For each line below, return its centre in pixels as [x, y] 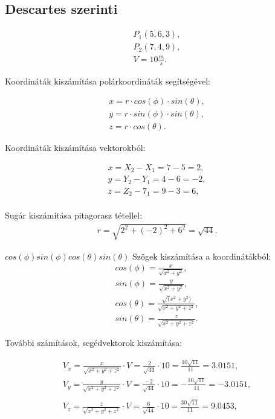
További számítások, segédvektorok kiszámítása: [94, 343]
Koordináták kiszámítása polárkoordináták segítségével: [108, 81]
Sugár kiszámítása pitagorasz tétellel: [74, 215]
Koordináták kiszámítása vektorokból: [75, 148]
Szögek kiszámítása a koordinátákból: [202, 256]
